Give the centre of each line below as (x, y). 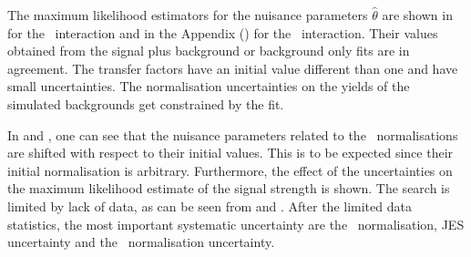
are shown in (417, 15)
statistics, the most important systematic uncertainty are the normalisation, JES (236, 224)
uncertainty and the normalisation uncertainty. (141, 242)
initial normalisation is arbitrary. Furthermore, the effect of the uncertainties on (230, 170)
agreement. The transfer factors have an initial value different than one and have (233, 68)
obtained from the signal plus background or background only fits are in (209, 51)
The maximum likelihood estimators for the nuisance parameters (188, 15)
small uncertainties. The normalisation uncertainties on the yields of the (209, 86)
